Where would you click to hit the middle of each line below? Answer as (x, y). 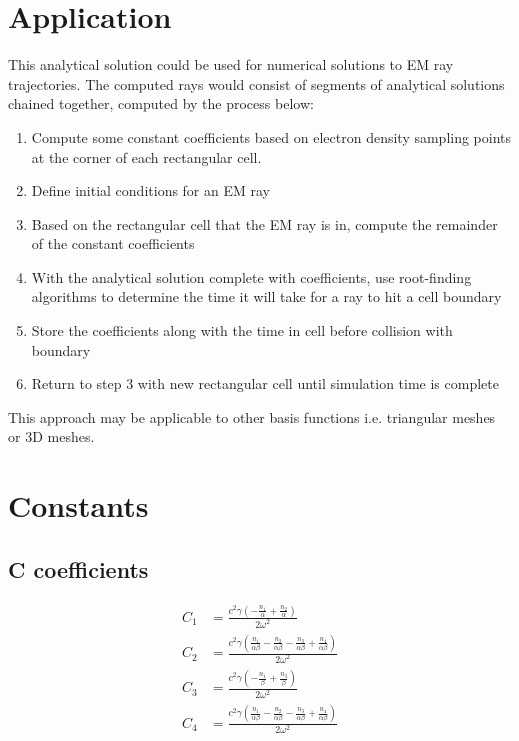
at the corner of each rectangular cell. (146, 156)
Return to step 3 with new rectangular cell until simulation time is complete (265, 383)
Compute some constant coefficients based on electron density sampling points (271, 136)
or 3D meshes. (51, 436)
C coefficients (78, 568)
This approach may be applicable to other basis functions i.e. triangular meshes (252, 416)
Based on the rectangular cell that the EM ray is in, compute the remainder (264, 223)
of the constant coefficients (113, 243)
